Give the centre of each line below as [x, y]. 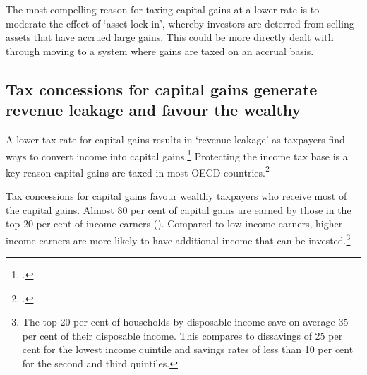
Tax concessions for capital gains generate [162, 89]
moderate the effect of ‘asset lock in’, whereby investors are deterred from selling [180, 23]
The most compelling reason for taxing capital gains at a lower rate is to [163, 9]
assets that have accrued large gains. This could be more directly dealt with [170, 37]
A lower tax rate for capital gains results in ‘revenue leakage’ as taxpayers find [175, 139]
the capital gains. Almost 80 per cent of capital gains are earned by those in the [179, 209]
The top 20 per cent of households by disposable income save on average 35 [185, 322]
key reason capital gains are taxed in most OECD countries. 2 [138, 171]
